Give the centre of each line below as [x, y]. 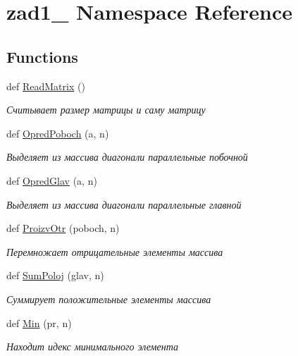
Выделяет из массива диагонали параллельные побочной [127, 157]
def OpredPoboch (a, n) [58, 133]
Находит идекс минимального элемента [92, 346]
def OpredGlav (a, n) [52, 180]
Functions [42, 56]
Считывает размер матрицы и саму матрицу [106, 110]
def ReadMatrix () [46, 86]
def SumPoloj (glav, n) [55, 275]
